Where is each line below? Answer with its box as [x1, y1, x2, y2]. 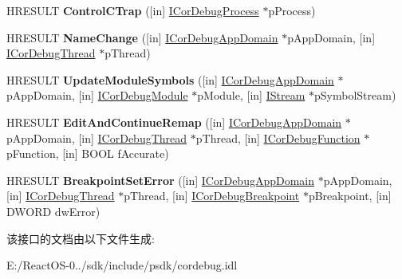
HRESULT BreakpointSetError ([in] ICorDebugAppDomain [6, 171, 315, 188]
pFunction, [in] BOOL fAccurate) [6, 145, 169, 162]
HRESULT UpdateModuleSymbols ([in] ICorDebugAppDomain [6, 71, 334, 88]
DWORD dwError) [6, 202, 100, 219]
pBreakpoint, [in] [308, 187, 392, 204]
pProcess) [268, 2, 316, 18]
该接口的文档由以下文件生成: [6, 230, 155, 246]
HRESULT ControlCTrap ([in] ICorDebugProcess [6, 2, 259, 18]
